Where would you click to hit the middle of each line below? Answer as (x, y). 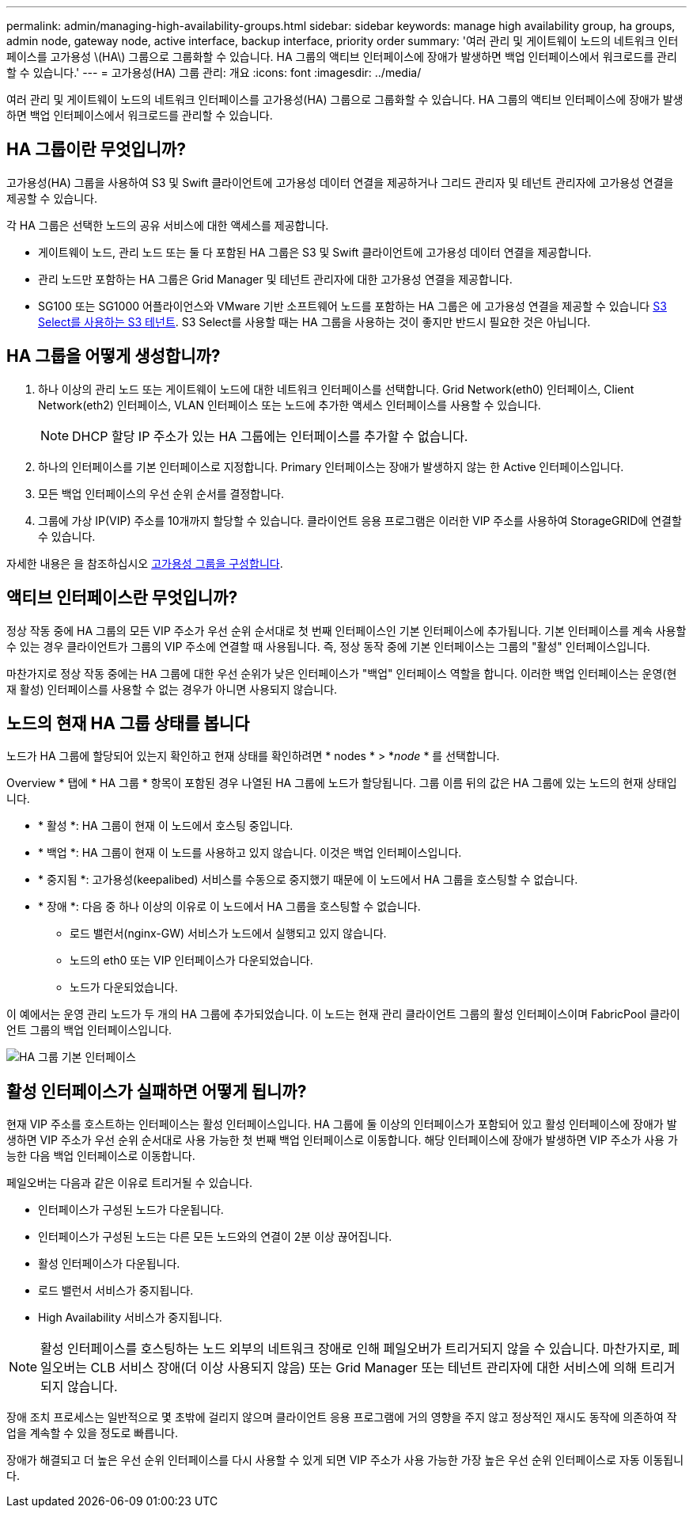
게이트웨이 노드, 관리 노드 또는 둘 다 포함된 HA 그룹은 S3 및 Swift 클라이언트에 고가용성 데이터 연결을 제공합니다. (315, 252)
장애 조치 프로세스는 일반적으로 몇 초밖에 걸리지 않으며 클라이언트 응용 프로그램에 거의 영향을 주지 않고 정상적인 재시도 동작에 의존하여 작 (342, 1417)
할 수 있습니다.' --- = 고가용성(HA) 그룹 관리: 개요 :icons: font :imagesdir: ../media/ (214, 72)
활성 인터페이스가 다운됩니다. (109, 1264)
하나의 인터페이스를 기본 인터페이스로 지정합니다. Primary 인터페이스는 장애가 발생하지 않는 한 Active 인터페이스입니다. (331, 466)
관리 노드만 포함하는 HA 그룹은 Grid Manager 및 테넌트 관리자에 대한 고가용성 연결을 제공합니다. (275, 279)
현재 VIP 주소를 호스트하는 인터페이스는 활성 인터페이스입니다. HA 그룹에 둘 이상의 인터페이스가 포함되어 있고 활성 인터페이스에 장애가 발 (342, 1124)
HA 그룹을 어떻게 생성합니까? (114, 356)
